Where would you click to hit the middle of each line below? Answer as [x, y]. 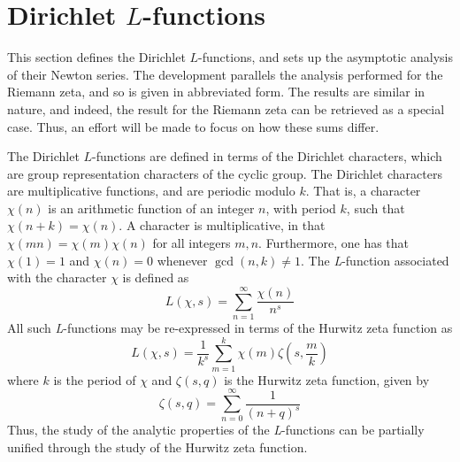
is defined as [156, 277]
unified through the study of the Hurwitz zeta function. [157, 447]
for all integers [192, 243]
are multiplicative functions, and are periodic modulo [151, 191]
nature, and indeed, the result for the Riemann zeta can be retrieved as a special [226, 108]
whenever [182, 260]
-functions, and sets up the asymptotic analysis [326, 57]
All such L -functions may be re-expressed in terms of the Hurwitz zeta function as [230, 327]
